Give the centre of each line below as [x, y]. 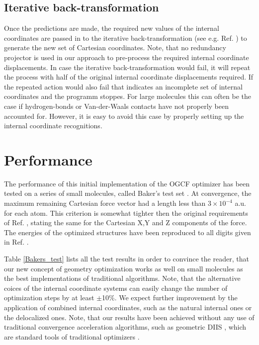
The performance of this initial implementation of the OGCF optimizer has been [127, 183]
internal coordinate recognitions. [53, 126]
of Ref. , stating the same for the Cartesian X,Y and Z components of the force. [126, 222]
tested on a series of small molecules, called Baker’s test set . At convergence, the [128, 193]
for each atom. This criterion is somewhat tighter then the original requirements [126, 213]
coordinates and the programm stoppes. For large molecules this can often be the [128, 96]
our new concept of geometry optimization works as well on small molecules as [124, 268]
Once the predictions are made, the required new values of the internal [112, 28]
